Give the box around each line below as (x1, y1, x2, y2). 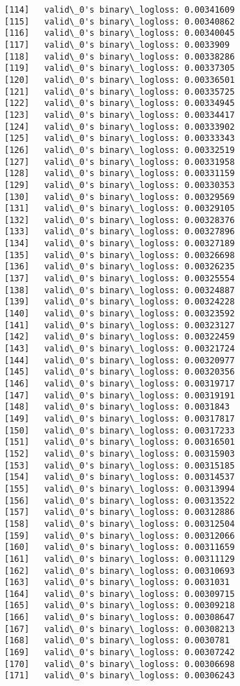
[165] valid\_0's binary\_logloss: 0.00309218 (4, 600, 235, 611)
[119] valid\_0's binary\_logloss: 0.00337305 (4, 63, 235, 74)
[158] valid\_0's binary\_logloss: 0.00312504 (4, 518, 235, 529)
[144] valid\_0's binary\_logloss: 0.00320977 (4, 355, 235, 365)
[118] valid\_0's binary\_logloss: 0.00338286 (4, 51, 235, 62)
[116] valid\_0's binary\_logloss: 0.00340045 (4, 28, 235, 39)
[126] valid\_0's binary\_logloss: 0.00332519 (4, 144, 235, 155)
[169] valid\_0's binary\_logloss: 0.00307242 (4, 647, 235, 658)
